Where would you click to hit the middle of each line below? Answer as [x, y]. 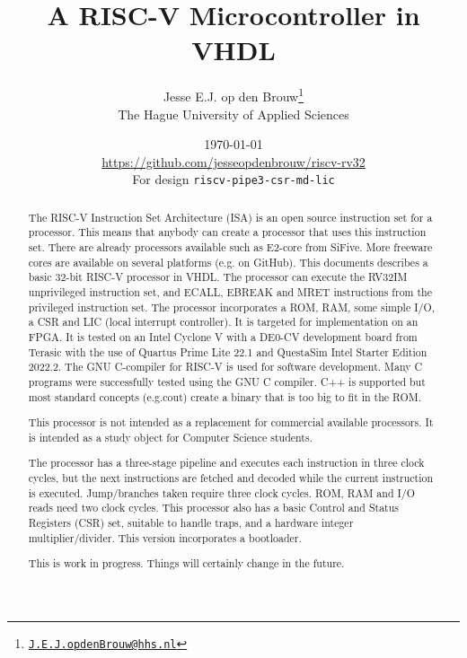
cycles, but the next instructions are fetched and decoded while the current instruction [231, 478]
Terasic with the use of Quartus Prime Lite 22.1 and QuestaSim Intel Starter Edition [228, 351]
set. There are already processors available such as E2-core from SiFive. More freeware [230, 247]
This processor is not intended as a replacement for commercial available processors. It [231, 422]
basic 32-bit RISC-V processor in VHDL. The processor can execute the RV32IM [218, 277]
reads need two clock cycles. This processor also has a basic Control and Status [214, 508]
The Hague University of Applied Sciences [233, 114]
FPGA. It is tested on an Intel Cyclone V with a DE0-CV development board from [223, 337]
